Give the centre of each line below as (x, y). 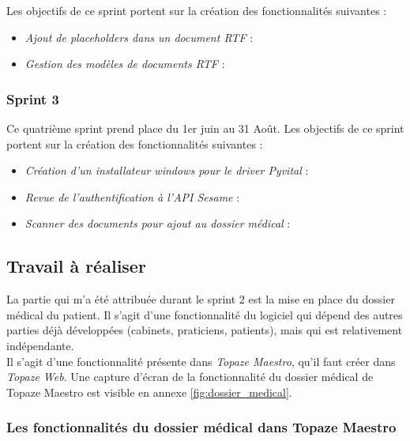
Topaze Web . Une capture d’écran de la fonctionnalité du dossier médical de (190, 377)
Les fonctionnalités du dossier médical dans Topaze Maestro (201, 427)
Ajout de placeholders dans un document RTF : (139, 37)
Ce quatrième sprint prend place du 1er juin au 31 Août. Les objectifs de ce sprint (205, 128)
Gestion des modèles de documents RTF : (125, 64)
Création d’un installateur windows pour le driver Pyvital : (167, 170)
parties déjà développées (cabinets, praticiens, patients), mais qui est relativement (205, 330)
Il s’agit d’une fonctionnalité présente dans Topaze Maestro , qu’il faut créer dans (201, 361)
